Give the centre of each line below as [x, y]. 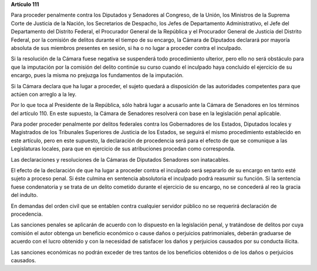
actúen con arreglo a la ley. [44, 94]
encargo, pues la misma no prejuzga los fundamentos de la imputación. [97, 75]
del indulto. [24, 195]
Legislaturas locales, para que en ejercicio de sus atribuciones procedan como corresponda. [123, 149]
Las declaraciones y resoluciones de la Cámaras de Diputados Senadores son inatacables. [120, 159]
